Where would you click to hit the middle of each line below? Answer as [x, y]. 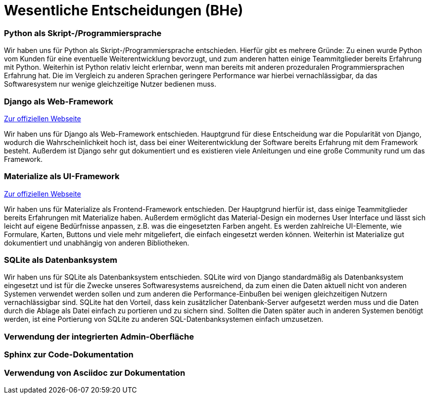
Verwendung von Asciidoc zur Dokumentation [95, 373]
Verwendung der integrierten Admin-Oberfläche [99, 336]
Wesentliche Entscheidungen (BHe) [124, 10]
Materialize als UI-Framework [62, 176]
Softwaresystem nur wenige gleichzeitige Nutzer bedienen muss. [110, 84]
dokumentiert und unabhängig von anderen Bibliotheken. [97, 243]
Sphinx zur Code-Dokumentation [69, 355]
